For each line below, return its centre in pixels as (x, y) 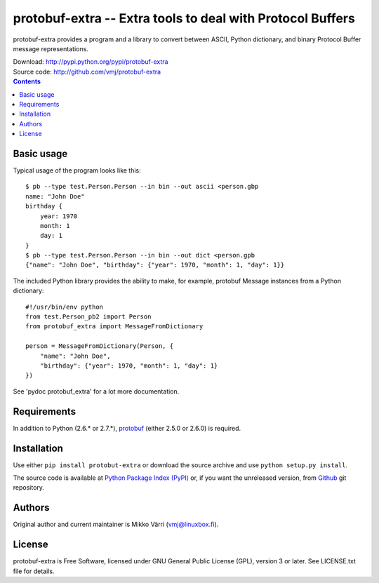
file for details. (34, 571)
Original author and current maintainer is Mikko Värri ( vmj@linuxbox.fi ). (116, 524)
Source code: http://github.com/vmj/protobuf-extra (87, 72)
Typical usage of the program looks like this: (77, 170)
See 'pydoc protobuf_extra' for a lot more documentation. (96, 391)
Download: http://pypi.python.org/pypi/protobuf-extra (91, 62)
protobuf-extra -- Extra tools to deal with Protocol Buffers (184, 18)
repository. (29, 488)
